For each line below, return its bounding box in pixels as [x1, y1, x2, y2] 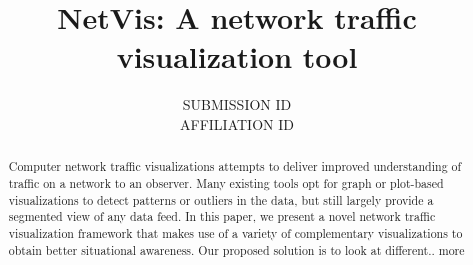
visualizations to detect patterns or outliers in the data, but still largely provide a [8, 191, 434, 208]
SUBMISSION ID [182, 94, 292, 115]
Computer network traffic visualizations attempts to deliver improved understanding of [8, 158, 462, 175]
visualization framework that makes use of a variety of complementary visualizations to [8, 224, 463, 241]
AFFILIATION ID [180, 113, 294, 134]
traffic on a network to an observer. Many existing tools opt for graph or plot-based [8, 174, 444, 191]
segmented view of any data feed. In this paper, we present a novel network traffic [8, 208, 436, 225]
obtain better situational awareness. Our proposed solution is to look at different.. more [8, 241, 465, 258]
